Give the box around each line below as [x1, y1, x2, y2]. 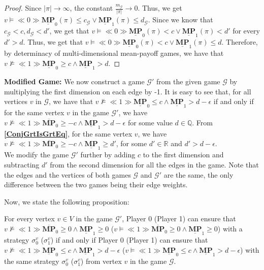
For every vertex [4, 213, 55, 224]
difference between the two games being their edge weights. [4, 179, 188, 190]
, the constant [70, 3, 113, 13]
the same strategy [4, 255, 59, 266]
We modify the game [4, 149, 69, 160]
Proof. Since [4, 3, 42, 13]
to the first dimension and [143, 149, 224, 160]
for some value [127, 117, 173, 127]
